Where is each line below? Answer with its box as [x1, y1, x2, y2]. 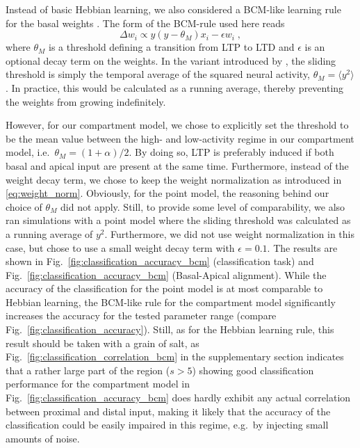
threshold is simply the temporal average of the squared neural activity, [6, 67, 311, 81]
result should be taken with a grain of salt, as [6, 335, 199, 350]
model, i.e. [6, 145, 50, 159]
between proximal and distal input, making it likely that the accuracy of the [6, 403, 331, 418]
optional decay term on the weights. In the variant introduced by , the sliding [6, 53, 336, 67]
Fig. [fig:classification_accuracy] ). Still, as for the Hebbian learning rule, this [6, 322, 334, 337]
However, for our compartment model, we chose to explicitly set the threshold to [6, 118, 349, 132]
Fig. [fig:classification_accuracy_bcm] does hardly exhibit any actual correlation [6, 390, 351, 405]
